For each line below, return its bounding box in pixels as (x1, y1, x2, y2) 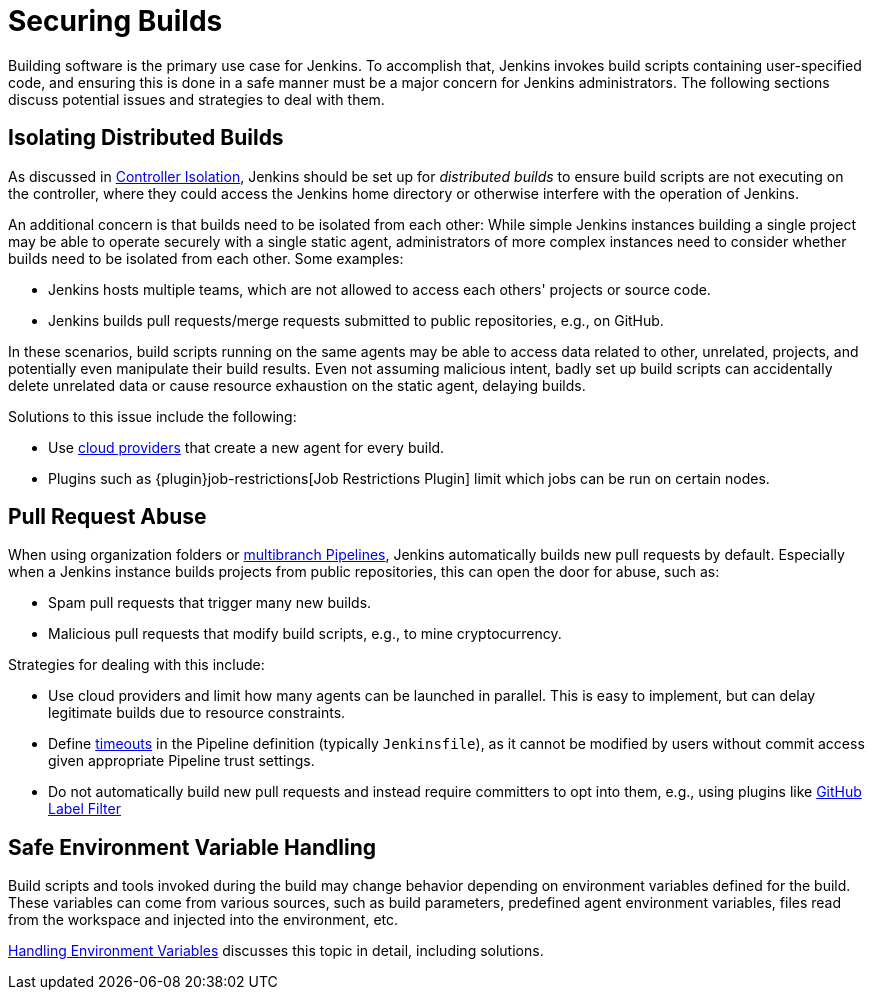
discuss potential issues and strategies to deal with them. (8, 90, 385, 108)
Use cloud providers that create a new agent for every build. (48, 438, 445, 456)
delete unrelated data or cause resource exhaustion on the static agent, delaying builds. (8, 376, 586, 394)
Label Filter (48, 800, 121, 818)
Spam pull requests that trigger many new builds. (48, 594, 372, 612)
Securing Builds (8, 4, 223, 38)
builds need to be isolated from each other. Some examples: (8, 249, 404, 267)
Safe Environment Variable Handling (8, 834, 376, 860)
